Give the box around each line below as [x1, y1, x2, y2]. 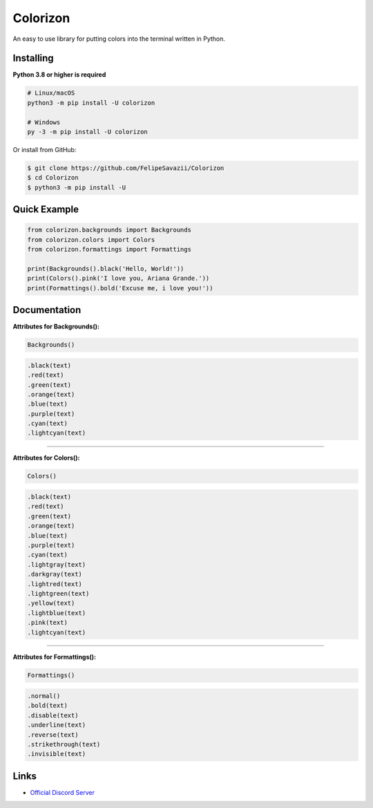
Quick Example [12, 204, 79, 216]
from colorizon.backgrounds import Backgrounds [27, 226, 191, 234]
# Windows [27, 118, 61, 126]
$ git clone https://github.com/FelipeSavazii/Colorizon [27, 164, 224, 172]
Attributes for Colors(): [12, 453, 80, 462]
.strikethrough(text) [27, 740, 101, 748]
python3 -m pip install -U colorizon [27, 99, 155, 106]
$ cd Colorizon [27, 173, 79, 182]
